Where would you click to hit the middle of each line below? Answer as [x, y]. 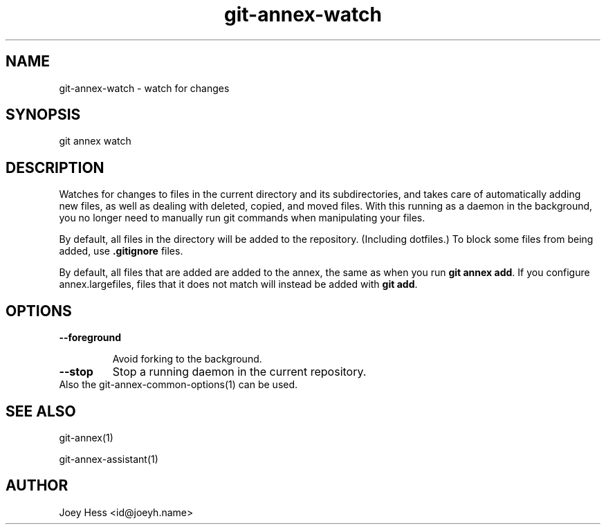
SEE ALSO [41, 411]
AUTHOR [37, 486]
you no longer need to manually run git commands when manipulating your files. [242, 218]
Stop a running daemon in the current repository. [239, 372]
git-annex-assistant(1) [109, 459]
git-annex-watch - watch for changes [144, 88]
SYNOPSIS [43, 115]
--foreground [90, 338]
